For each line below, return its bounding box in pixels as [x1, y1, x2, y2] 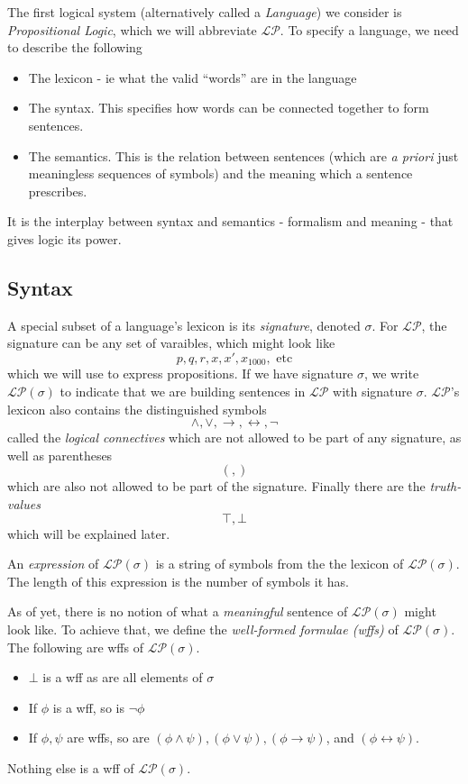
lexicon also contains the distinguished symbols [7, 399, 267, 418]
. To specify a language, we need [280, 20, 459, 39]
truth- [429, 477, 462, 496]
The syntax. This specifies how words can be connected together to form [28, 98, 429, 117]
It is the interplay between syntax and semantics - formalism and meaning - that [7, 212, 454, 231]
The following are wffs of [7, 637, 143, 656]
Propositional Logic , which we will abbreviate [7, 20, 257, 39]
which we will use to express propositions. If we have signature [7, 364, 353, 383]
